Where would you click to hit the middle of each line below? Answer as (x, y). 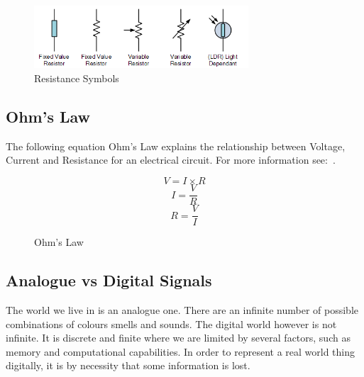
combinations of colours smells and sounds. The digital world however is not (171, 323)
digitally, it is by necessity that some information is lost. (128, 365)
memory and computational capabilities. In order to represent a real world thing (180, 351)
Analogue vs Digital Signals (109, 280)
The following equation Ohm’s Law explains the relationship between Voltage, (176, 146)
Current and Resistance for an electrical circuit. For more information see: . (171, 160)
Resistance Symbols (77, 78)
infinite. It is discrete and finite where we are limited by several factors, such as (178, 338)
